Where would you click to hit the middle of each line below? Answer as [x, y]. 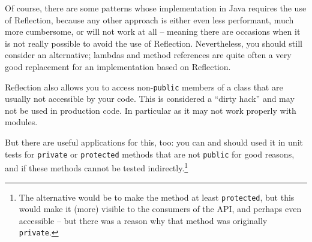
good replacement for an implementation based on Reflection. [118, 66]
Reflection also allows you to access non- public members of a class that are [144, 87]
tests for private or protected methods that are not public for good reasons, [150, 154]
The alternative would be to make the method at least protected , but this [157, 197]
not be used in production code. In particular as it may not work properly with [151, 110]
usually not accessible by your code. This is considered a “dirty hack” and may [150, 99]
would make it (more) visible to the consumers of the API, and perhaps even [160, 209]
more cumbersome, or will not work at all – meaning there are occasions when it [153, 31]
